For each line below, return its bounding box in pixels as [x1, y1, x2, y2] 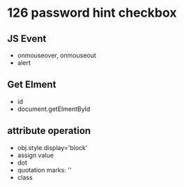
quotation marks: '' [17, 165, 72, 174]
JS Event [7, 33, 47, 45]
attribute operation [7, 125, 91, 137]
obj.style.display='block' [17, 143, 88, 151]
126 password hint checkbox [7, 5, 177, 21]
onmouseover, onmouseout [17, 51, 96, 59]
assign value [17, 151, 54, 159]
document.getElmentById [17, 105, 91, 113]
